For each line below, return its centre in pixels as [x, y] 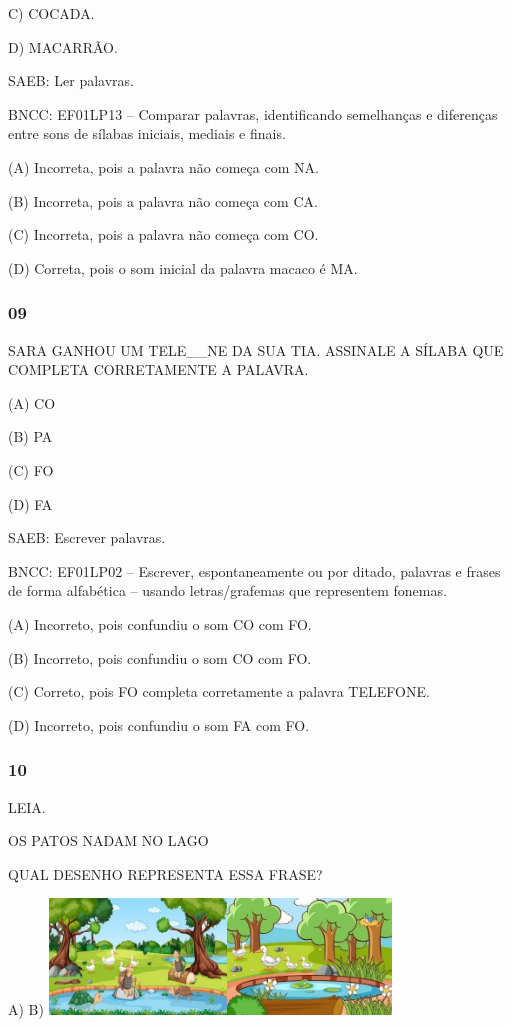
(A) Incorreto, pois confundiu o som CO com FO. [160, 623]
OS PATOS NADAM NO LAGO [108, 840]
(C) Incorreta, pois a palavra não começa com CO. [163, 234]
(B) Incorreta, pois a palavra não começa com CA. [163, 200]
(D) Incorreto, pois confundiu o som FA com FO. [159, 724]
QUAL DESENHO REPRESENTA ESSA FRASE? [165, 873]
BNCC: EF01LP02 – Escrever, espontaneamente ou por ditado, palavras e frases [254, 570]
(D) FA [30, 503]
